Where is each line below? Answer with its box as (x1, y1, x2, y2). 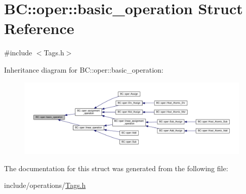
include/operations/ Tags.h (4, 180, 86, 190)
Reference (4, 18, 74, 39)
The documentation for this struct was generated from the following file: (4, 163, 228, 173)
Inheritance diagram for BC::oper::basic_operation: (4, 64, 163, 75)
